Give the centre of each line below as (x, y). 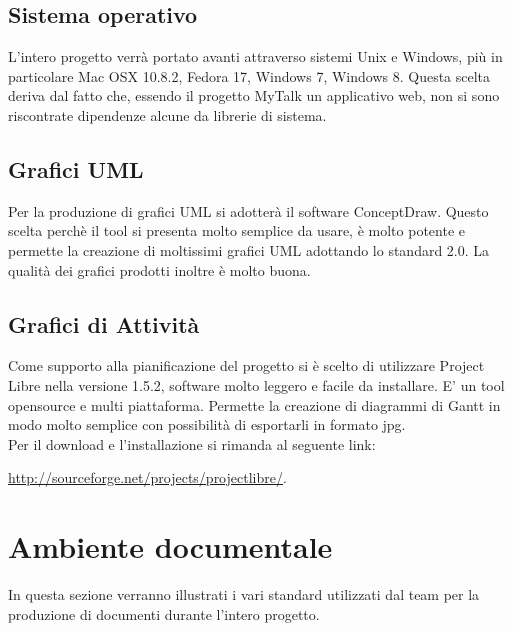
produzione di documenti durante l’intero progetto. (164, 613)
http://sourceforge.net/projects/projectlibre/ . (147, 477)
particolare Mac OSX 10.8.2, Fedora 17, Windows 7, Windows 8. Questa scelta (249, 75)
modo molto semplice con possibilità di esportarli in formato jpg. (207, 424)
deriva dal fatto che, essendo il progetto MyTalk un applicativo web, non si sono (254, 95)
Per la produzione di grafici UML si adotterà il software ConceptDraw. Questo (248, 210)
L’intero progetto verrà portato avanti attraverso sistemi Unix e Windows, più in (255, 56)
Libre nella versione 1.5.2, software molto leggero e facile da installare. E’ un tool (256, 384)
